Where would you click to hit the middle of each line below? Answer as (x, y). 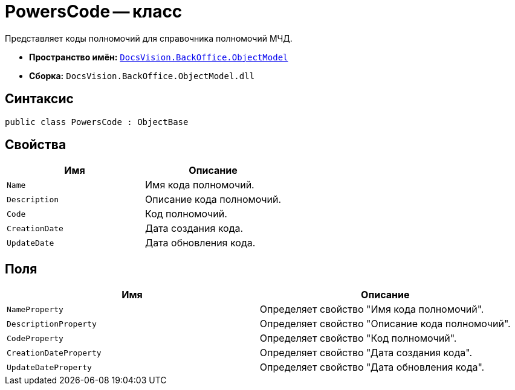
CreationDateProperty (54, 353)
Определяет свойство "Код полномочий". (358, 338)
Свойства (36, 145)
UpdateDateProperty (49, 367)
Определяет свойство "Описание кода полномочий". (385, 324)
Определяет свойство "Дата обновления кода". (372, 367)
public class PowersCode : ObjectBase (97, 122)
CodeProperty (35, 338)
